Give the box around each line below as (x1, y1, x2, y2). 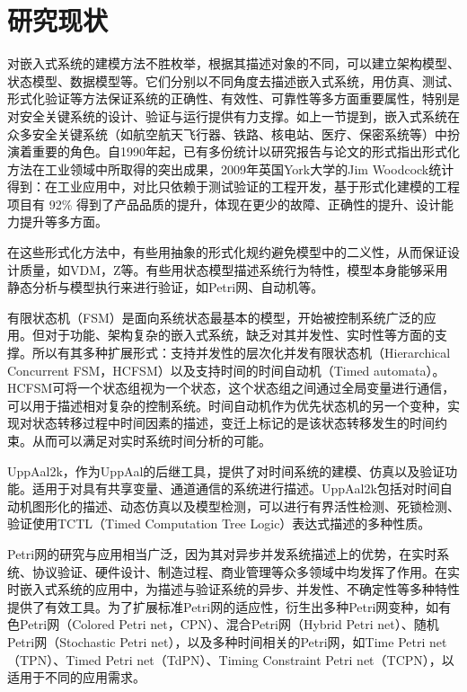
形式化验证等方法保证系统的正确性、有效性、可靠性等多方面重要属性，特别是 (7, 89, 460, 108)
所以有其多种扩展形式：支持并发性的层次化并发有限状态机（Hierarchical (31, 343, 451, 362)
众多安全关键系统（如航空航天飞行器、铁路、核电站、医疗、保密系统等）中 (7, 124, 447, 143)
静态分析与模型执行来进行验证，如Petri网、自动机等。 (7, 278, 324, 297)
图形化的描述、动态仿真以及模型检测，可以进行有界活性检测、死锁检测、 (31, 496, 460, 515)
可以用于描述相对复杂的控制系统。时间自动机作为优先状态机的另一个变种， (7, 395, 447, 414)
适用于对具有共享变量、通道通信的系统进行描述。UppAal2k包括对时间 (31, 479, 440, 498)
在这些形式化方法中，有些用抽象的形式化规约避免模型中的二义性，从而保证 (7, 243, 447, 262)
